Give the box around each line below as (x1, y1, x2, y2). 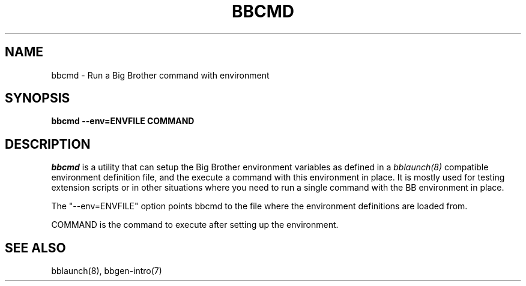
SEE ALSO (5, 240, 66, 255)
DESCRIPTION (5, 136, 91, 152)
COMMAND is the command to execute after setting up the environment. (51, 219, 339, 230)
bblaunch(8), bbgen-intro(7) (51, 266, 162, 276)
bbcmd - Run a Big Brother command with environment (51, 70, 270, 80)
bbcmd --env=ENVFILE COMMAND (51, 116, 195, 127)
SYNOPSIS (5, 91, 70, 106)
